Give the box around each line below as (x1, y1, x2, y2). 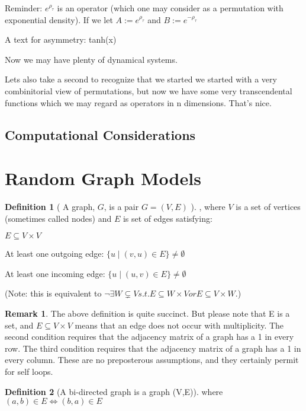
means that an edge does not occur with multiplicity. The (75, 318, 284, 331)
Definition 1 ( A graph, (5, 200, 95, 213)
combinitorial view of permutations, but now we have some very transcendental (5, 84, 292, 97)
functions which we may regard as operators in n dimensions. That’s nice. (5, 96, 272, 109)
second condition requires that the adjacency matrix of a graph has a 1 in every (5, 330, 294, 343)
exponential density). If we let (5, 13, 113, 26)
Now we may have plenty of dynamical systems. (5, 53, 178, 65)
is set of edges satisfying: (123, 212, 212, 224)
